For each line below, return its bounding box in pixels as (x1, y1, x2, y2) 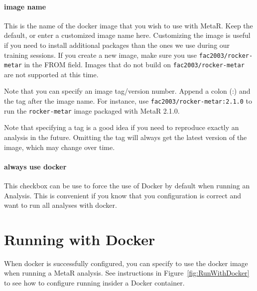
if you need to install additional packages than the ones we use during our (4, 39, 230, 50)
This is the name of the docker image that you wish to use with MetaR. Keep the (4, 20, 253, 30)
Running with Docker (4, 229, 155, 249)
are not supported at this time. (4, 69, 99, 79)
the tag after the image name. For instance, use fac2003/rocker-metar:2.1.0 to (4, 96, 253, 106)
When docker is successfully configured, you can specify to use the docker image (4, 258, 248, 268)
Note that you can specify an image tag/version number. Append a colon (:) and (4, 86, 251, 96)
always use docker (4, 161, 67, 171)
